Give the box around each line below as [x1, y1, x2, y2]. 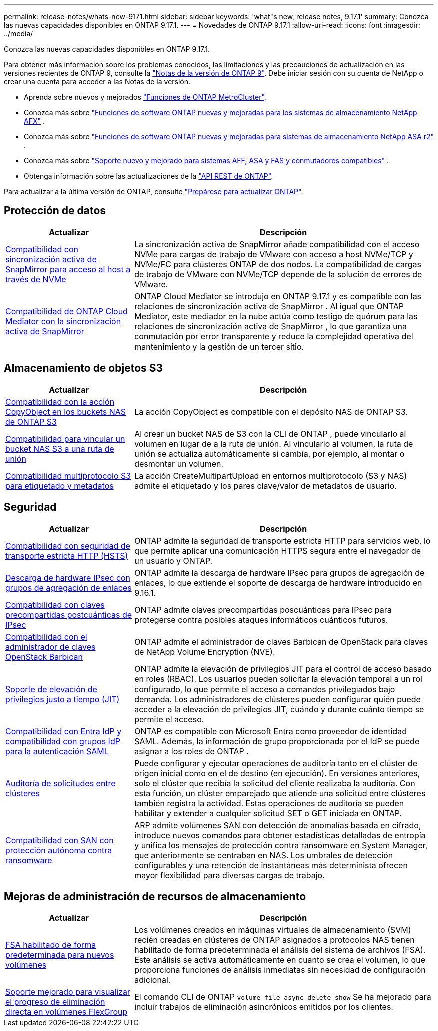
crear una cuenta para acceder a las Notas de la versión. [4, 77, 191, 86]
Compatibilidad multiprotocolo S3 [5, 470, 131, 481]
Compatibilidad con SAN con [5, 835, 114, 845]
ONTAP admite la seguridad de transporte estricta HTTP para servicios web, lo [134, 535, 431, 546]
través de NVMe [5, 274, 66, 284]
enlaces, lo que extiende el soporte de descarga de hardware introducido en [134, 577, 422, 588]
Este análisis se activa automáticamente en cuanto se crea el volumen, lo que [134, 955, 426, 965]
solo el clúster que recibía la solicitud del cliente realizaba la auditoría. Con [134, 778, 415, 788]
